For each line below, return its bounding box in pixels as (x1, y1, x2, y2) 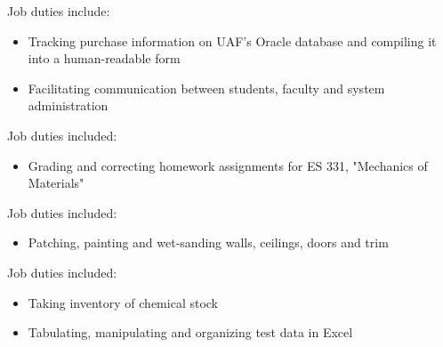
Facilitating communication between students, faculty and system (28, 78, 385, 97)
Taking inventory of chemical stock (28, 293, 219, 311)
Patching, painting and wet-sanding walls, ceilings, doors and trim (28, 233, 389, 252)
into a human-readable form (28, 49, 181, 68)
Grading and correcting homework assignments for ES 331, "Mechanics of (28, 156, 428, 174)
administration (28, 96, 109, 115)
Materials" (28, 173, 85, 192)
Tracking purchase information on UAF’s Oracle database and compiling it (28, 31, 437, 50)
